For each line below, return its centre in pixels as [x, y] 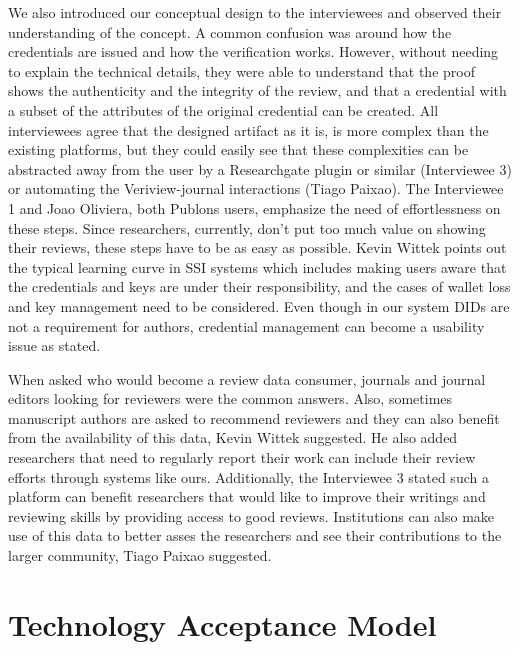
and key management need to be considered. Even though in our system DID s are [259, 305]
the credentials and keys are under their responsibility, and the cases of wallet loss [259, 286]
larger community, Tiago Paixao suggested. [140, 555]
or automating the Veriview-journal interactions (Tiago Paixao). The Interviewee [256, 188]
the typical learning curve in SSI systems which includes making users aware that [257, 266]
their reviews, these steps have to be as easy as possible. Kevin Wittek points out [257, 247]
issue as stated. [54, 345]
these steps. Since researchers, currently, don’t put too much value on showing [247, 227]
